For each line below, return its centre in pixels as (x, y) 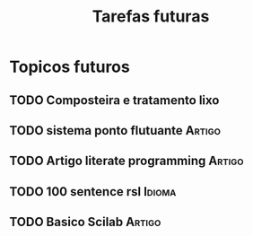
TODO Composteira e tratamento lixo (114, 100)
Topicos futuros (70, 67)
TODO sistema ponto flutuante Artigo (115, 131)
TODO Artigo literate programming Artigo (126, 161)
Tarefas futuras (151, 17)
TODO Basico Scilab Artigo (85, 222)
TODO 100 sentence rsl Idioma (93, 192)
